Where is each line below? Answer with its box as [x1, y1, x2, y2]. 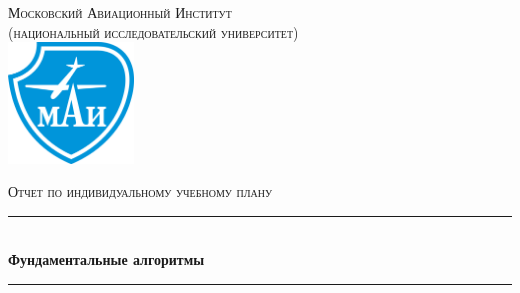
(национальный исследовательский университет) [8, 21, 299, 42]
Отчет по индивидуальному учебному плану [8, 181, 273, 202]
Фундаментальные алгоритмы [8, 249, 205, 270]
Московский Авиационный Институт [8, 2, 232, 22]
